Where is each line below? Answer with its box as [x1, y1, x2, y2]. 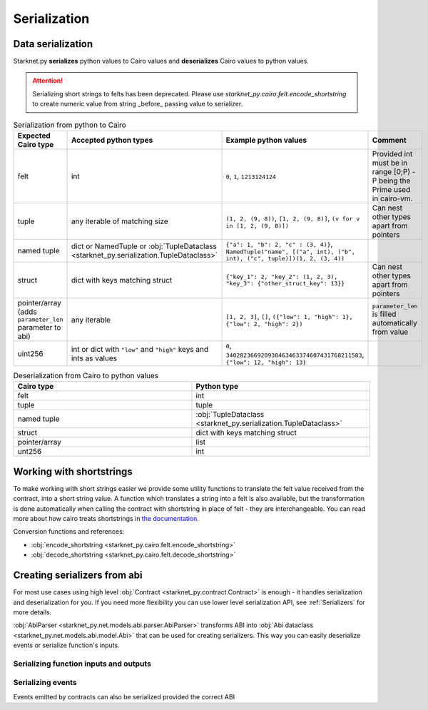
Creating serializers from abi [13, 569, 143, 582]
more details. [13, 607, 52, 617]
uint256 [17, 348, 44, 358]
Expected [17, 131, 51, 141]
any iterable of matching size [71, 216, 169, 226]
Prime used [372, 185, 411, 194]
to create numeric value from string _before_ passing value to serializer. [32, 100, 243, 108]
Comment [372, 136, 407, 145]
